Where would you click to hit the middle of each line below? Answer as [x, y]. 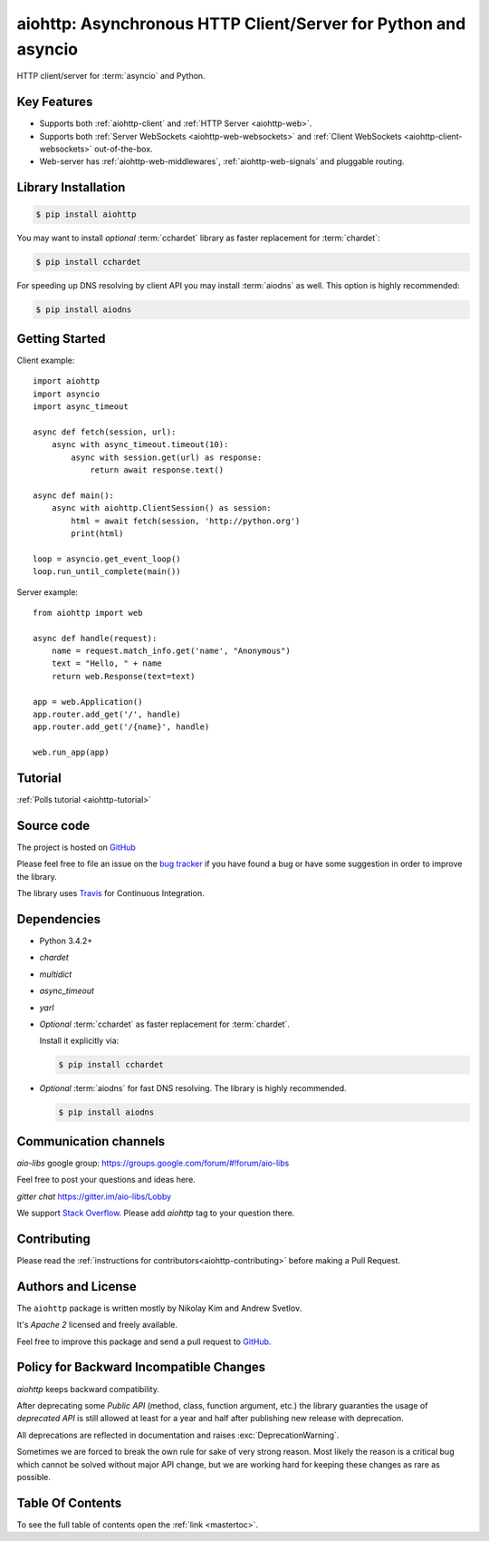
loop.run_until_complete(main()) [107, 572]
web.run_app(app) [71, 752]
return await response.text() [157, 470]
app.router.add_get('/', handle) [107, 715]
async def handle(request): [95, 638]
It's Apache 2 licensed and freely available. [97, 1325]
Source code [53, 825]
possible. [34, 1477]
